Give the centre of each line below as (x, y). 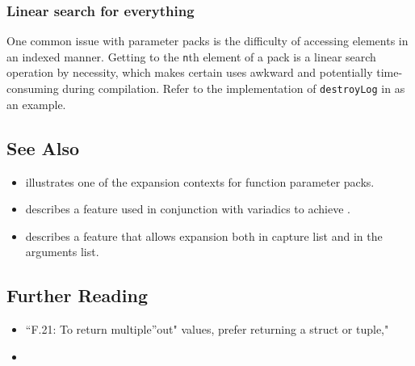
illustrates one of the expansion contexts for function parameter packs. (200, 181)
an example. (36, 104)
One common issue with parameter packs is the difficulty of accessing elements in (207, 41)
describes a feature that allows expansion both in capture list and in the (204, 236)
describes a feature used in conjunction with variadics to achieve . (188, 209)
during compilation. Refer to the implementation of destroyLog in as (234, 88)
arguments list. (62, 252)
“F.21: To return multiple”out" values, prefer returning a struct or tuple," (207, 329)
